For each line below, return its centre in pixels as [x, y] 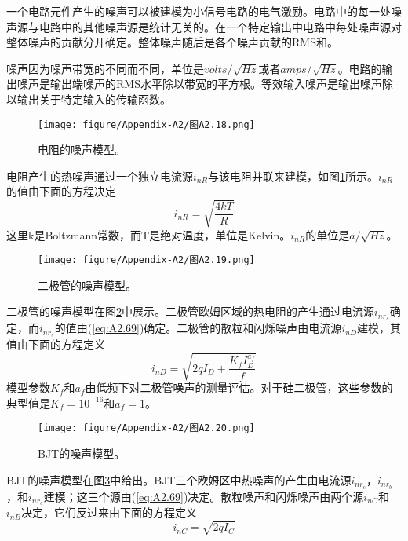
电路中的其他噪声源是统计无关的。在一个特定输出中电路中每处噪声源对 [220, 26]
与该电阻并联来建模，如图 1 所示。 [293, 175]
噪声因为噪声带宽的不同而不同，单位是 [105, 68]
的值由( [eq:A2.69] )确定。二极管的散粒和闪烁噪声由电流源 [198, 328]
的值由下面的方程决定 [61, 191]
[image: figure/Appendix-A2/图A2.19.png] [146, 260]
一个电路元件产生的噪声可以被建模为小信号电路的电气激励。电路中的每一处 [199, 11]
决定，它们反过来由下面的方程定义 [109, 512]
